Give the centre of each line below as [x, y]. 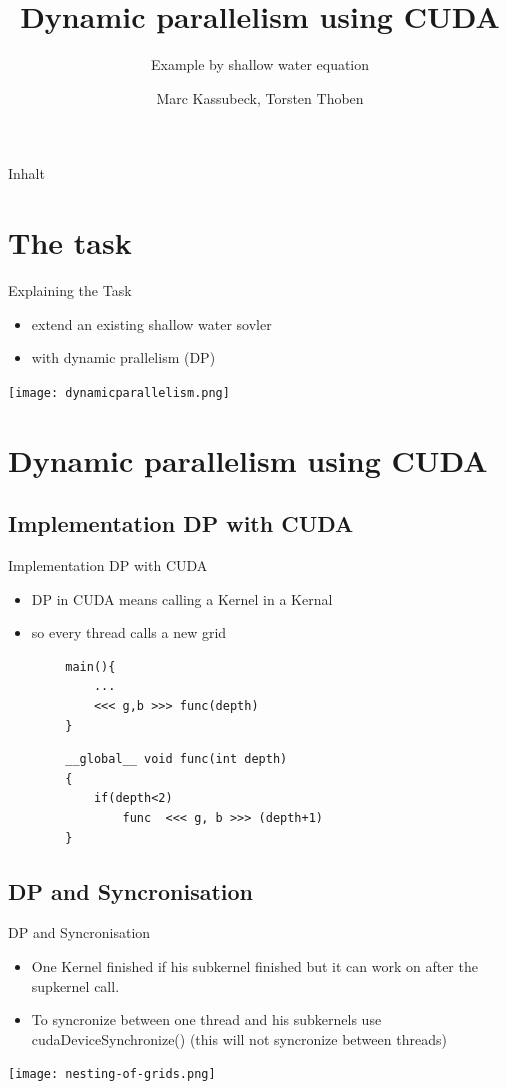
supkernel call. [75, 985]
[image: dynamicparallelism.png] [119, 392]
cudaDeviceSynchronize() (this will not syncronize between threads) [239, 1038]
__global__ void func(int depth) [176, 759]
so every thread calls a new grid [129, 632]
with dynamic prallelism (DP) [123, 357]
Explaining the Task [70, 290]
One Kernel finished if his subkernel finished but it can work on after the [254, 965]
